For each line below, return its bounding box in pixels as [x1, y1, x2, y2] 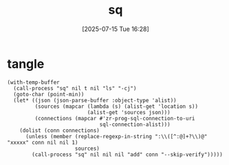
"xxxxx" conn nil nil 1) [7, 139, 78, 146]
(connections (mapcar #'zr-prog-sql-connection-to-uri [34, 115, 195, 122]
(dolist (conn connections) [19, 126, 100, 134]
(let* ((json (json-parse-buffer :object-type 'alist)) [13, 97, 177, 104]
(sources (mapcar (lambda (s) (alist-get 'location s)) [34, 102, 198, 110]
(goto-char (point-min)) [13, 91, 85, 98]
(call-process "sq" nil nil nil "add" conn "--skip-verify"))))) [32, 151, 223, 158]
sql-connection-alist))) [99, 121, 171, 128]
